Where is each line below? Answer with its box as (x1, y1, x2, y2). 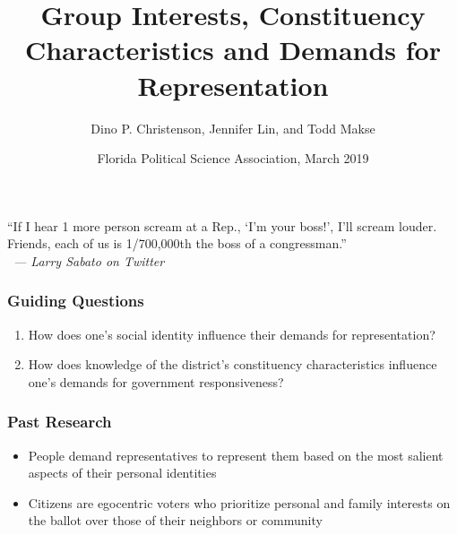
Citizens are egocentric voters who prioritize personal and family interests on (28, 493, 451, 512)
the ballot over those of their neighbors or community (28, 511, 323, 530)
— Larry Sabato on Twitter (13, 251, 165, 270)
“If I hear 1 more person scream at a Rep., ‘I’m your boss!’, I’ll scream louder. (7, 216, 437, 235)
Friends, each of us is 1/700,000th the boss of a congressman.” (7, 234, 347, 253)
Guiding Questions (7, 289, 144, 312)
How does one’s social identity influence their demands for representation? (28, 324, 435, 343)
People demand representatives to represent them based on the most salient (28, 445, 444, 464)
